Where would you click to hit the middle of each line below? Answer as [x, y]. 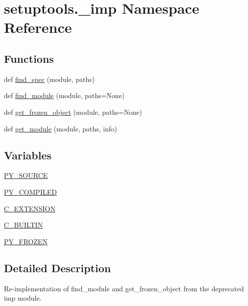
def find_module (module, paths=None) [64, 95]
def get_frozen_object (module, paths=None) [73, 112]
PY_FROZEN [26, 241]
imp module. [23, 298]
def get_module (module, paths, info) [61, 128]
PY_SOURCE [26, 175]
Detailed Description [58, 268]
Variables [28, 155]
